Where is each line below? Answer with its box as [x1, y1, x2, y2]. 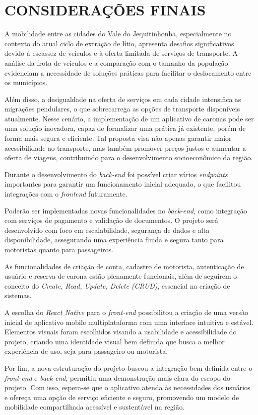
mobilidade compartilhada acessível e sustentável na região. [4, 402, 185, 412]
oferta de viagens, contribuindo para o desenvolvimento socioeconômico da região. [4, 152, 253, 163]
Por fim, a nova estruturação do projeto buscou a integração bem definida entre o [4, 362, 253, 373]
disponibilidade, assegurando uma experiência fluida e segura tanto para [4, 234, 224, 245]
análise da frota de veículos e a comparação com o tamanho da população [4, 57, 228, 68]
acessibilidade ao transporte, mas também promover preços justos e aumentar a [4, 142, 246, 153]
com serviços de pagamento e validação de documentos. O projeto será [4, 215, 218, 225]
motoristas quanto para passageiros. [4, 244, 114, 254]
